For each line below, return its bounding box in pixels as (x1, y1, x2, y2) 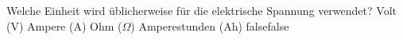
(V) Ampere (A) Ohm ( (6, 17, 122, 34)
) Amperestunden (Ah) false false (130, 17, 289, 34)
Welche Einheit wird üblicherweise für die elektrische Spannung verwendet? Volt (6, 2, 397, 18)
